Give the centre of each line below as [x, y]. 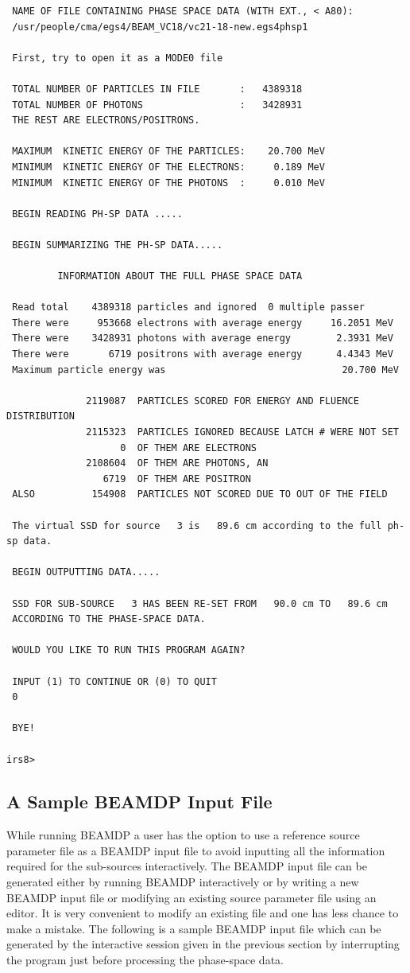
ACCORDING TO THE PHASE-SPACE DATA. [109, 619]
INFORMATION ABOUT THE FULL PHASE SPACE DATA [180, 276]
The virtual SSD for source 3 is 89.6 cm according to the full [197, 525]
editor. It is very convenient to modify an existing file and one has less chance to [203, 913]
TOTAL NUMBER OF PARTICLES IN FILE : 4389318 [157, 89]
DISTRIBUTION [41, 416]
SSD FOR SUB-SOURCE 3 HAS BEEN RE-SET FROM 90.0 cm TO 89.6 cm [200, 603]
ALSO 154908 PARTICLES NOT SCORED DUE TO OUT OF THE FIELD [200, 494]
